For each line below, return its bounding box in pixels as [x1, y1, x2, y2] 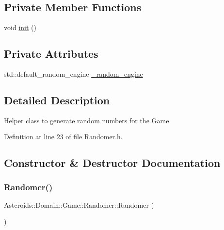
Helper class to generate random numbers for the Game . [4, 115, 171, 125]
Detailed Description [4, 92, 110, 107]
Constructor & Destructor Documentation [4, 155, 221, 170]
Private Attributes [4, 46, 98, 61]
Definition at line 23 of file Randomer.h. [4, 131, 123, 142]
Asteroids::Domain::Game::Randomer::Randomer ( [4, 199, 154, 210]
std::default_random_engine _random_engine [4, 69, 143, 79]
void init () [4, 22, 36, 33]
